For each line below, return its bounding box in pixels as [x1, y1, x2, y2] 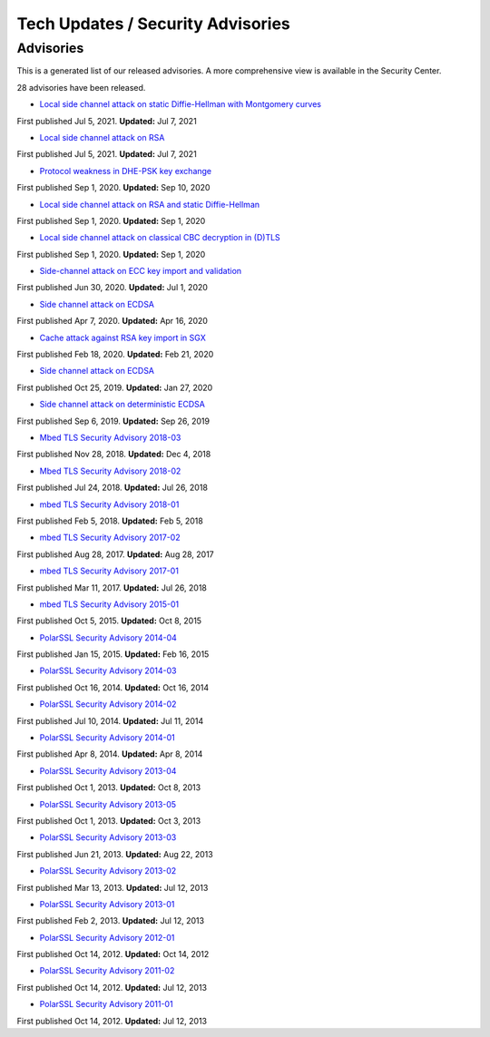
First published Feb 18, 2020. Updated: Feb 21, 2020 [16, 349, 214, 360]
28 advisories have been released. [16, 82, 146, 93]
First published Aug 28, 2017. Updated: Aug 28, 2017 [16, 549, 215, 560]
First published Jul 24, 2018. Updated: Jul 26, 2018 [16, 482, 209, 494]
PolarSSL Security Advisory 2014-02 [39, 699, 177, 709]
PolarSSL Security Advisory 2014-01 [39, 732, 176, 743]
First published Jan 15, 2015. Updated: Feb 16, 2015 [16, 649, 210, 660]
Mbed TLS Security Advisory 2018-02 [39, 465, 181, 476]
